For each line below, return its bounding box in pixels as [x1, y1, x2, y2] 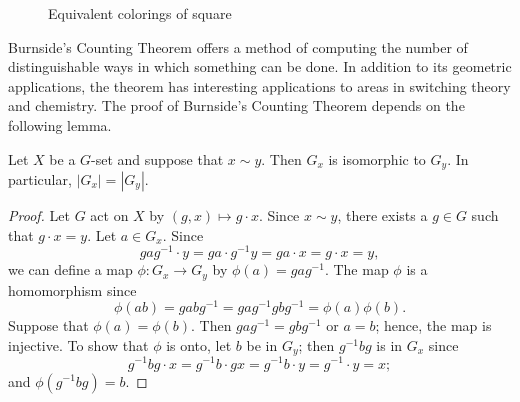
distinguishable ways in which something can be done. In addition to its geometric [8, 56, 512, 77]
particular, [8, 169, 72, 190]
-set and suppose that [91, 148, 224, 169]
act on [90, 205, 129, 226]
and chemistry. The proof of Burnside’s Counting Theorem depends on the [8, 95, 465, 116]
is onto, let [166, 335, 232, 355]
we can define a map [8, 259, 133, 280]
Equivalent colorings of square [48, 3, 232, 23]
